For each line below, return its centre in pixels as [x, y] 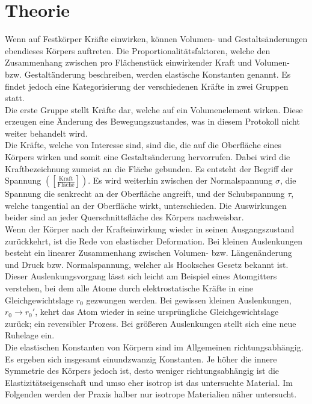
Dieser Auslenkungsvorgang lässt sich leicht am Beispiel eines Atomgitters [141, 276]
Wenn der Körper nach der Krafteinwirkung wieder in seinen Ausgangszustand [150, 229]
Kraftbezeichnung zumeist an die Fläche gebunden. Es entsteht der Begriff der [149, 168]
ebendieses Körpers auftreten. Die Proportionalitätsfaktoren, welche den [138, 50]
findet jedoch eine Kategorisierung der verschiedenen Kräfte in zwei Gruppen [147, 86]
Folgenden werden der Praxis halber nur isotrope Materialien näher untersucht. [151, 394]
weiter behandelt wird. [46, 133]
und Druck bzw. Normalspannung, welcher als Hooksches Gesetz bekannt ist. [147, 264]
